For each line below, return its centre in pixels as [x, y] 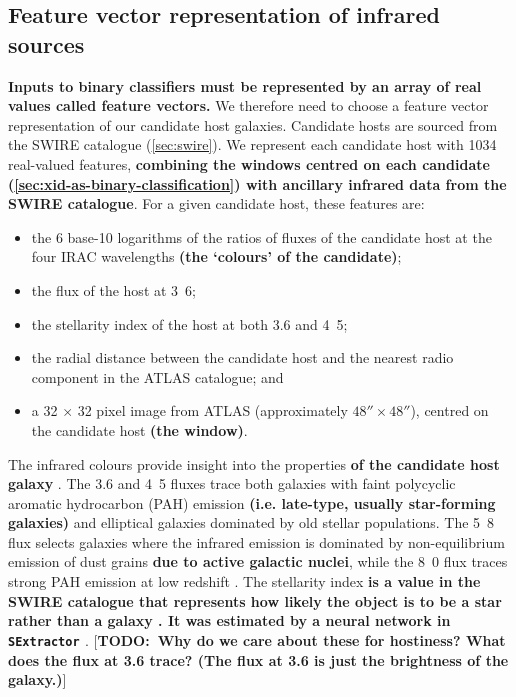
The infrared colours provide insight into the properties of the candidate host [254, 463]
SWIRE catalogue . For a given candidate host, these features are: [216, 203]
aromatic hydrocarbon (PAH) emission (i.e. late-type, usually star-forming [252, 502]
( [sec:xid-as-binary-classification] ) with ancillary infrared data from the [257, 183]
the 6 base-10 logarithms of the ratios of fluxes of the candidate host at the [261, 236]
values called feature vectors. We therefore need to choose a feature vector [248, 105]
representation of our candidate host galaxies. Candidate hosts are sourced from [253, 124]
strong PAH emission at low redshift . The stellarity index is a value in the [244, 581]
